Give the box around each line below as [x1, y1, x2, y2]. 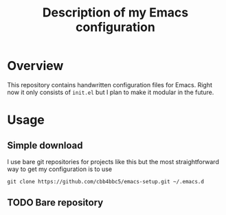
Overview [7, 58, 64, 73]
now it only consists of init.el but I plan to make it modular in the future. [7, 88, 214, 96]
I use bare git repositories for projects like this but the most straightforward [7, 157, 220, 166]
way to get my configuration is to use [7, 165, 112, 173]
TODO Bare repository [7, 197, 104, 209]
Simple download [7, 139, 83, 151]
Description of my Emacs [42, 5, 189, 21]
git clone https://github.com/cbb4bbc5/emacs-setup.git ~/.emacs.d [7, 178, 205, 185]
